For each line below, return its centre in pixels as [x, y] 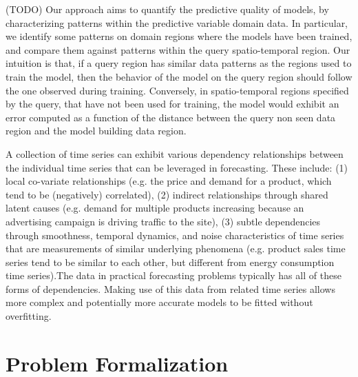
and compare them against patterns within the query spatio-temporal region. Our [178, 49]
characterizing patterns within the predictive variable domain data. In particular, [177, 22]
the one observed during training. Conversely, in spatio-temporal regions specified [177, 90]
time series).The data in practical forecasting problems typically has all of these [173, 275]
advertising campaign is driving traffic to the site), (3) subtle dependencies [163, 221]
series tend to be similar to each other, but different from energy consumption [170, 262]
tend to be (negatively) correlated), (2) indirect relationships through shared [167, 194]
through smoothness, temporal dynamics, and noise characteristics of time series [175, 235]
